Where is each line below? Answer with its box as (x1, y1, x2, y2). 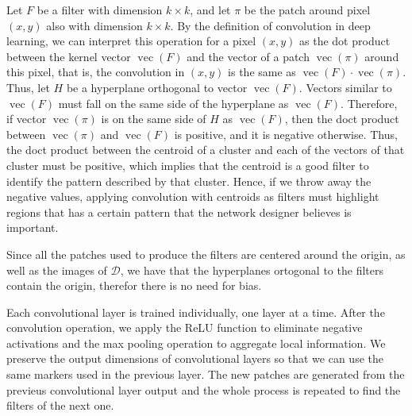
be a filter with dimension (37, 2, 163, 17)
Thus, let (6, 79, 50, 95)
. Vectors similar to (298, 79, 392, 95)
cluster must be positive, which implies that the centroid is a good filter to (6, 156, 369, 173)
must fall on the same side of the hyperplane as (58, 94, 289, 111)
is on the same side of (101, 110, 206, 127)
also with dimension (46, 17, 143, 33)
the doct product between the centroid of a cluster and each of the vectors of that (6, 141, 405, 158)
